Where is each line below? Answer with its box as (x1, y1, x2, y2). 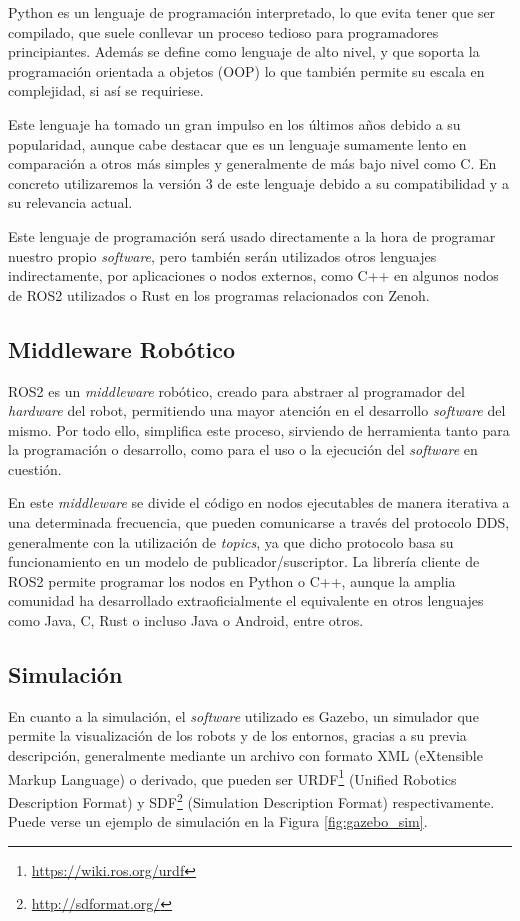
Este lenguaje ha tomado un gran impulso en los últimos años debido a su (8, 113, 461, 134)
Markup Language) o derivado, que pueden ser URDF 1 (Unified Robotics (8, 765, 457, 789)
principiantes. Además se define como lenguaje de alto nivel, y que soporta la (8, 41, 480, 62)
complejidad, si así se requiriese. (8, 80, 204, 101)
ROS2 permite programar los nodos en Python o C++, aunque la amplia (8, 570, 456, 591)
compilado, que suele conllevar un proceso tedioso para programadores (8, 21, 439, 42)
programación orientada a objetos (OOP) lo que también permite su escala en (8, 60, 485, 81)
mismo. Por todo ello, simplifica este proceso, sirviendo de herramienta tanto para (8, 419, 510, 440)
